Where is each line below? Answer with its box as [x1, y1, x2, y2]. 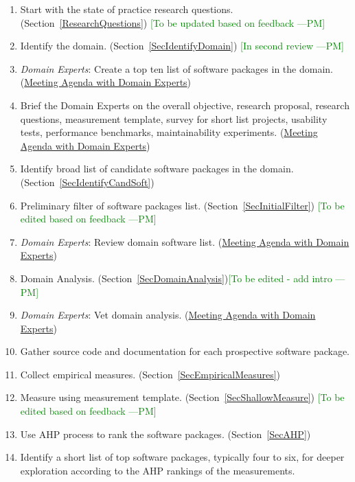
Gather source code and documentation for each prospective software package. [20, 344, 350, 358]
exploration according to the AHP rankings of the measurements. [20, 463, 295, 477]
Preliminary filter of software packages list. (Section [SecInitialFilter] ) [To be [20, 198, 345, 212]
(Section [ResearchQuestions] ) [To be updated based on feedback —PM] [20, 15, 325, 30]
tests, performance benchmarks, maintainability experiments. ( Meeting [20, 125, 318, 139]
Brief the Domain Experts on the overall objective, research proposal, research [20, 97, 350, 112]
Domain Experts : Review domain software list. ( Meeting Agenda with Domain [20, 234, 350, 249]
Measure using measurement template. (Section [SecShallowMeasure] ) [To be [20, 390, 345, 404]
